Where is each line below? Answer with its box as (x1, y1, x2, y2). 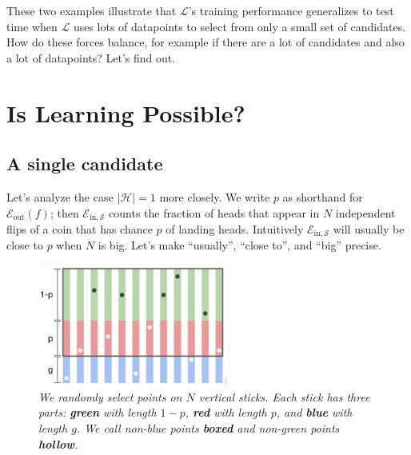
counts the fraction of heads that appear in (109, 204, 320, 221)
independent (335, 204, 396, 221)
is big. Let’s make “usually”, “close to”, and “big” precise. (98, 237, 381, 253)
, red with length (185, 404, 267, 421)
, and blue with (276, 404, 353, 421)
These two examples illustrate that (6, 2, 177, 18)
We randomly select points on (38, 388, 182, 405)
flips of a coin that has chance (6, 221, 153, 237)
